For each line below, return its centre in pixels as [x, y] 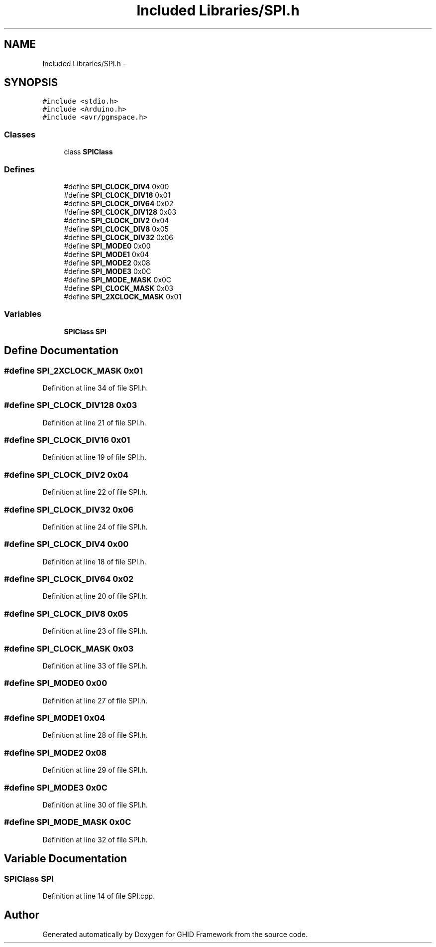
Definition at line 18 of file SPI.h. [94, 561]
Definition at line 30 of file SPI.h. [95, 805]
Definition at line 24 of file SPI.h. [95, 527]
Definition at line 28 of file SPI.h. [95, 735]
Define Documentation [61, 351]
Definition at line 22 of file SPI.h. [95, 492]
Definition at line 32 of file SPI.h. [95, 839]
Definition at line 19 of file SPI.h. [94, 457]
